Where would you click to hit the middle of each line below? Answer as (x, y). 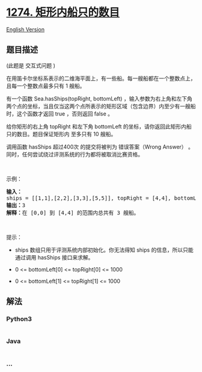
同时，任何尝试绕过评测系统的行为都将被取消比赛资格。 (75, 154)
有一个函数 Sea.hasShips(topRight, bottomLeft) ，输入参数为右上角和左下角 (99, 98)
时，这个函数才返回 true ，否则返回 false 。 (60, 113)
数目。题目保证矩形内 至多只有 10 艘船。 (66, 134)
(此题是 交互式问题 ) (31, 65)
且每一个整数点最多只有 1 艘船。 (46, 85)
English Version (26, 29)
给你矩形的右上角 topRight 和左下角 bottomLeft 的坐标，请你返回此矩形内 (96, 126)
